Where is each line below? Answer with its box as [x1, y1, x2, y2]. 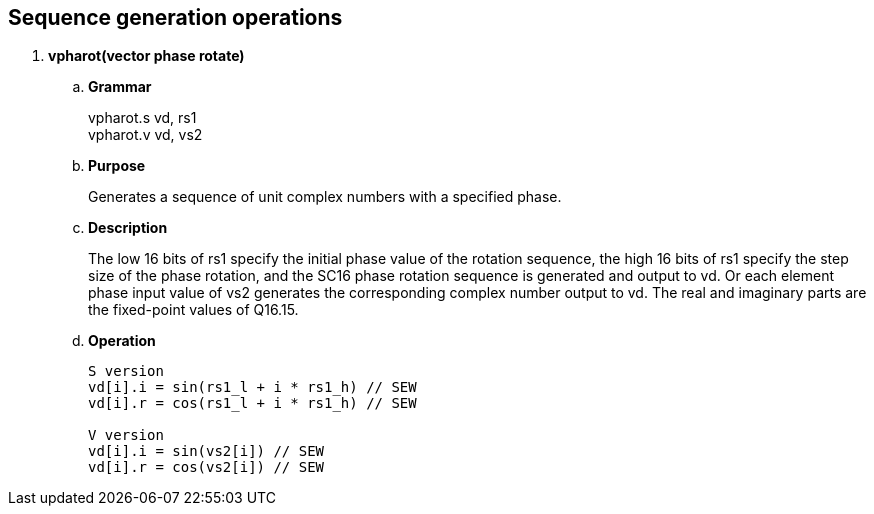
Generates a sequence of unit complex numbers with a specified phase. [88, 188, 562, 206]
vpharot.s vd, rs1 [88, 109, 197, 127]
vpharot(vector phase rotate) [48, 47, 245, 65]
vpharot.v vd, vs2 [88, 126, 203, 144]
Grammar [88, 78, 152, 96]
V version [88, 427, 164, 444]
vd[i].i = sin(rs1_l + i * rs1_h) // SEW [88, 379, 417, 396]
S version [88, 363, 164, 380]
